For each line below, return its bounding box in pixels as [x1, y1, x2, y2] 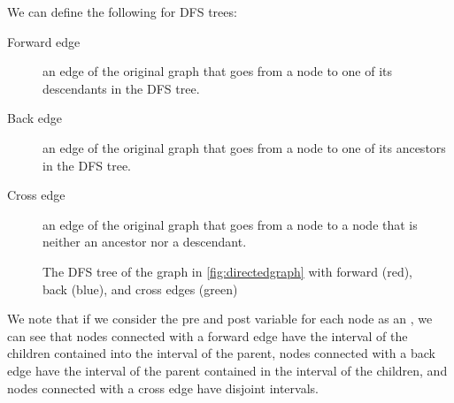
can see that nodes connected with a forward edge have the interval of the [7, 326, 408, 345]
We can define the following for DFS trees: [7, 3, 237, 20]
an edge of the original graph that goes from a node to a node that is [42, 215, 418, 233]
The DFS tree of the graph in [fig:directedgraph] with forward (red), [42, 262, 413, 280]
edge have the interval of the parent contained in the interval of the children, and [7, 361, 448, 379]
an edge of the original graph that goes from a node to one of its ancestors [42, 138, 446, 156]
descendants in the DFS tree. [42, 79, 200, 97]
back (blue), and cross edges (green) [42, 279, 238, 298]
